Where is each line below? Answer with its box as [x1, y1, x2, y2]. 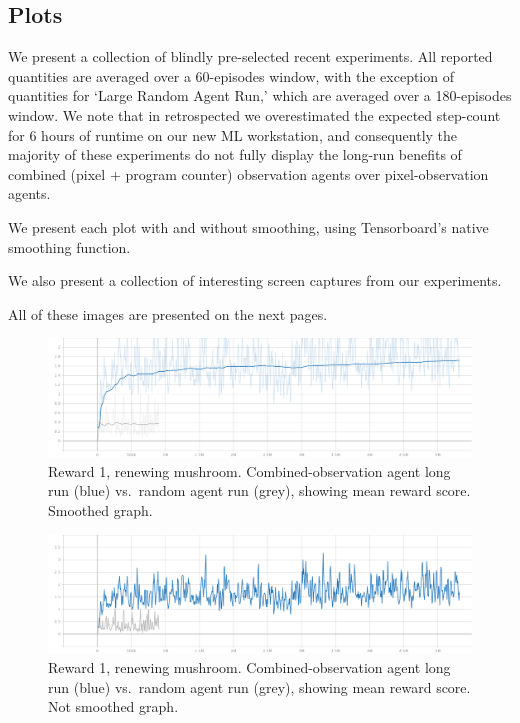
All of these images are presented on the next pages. [8, 303, 328, 324]
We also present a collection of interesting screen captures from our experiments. [8, 270, 502, 291]
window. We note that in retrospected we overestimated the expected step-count [8, 104, 501, 125]
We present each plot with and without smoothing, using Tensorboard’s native [8, 216, 489, 237]
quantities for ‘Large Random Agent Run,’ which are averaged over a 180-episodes [8, 85, 512, 106]
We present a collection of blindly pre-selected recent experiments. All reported [8, 46, 493, 67]
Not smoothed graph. [48, 696, 179, 717]
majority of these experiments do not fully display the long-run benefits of [8, 144, 462, 165]
